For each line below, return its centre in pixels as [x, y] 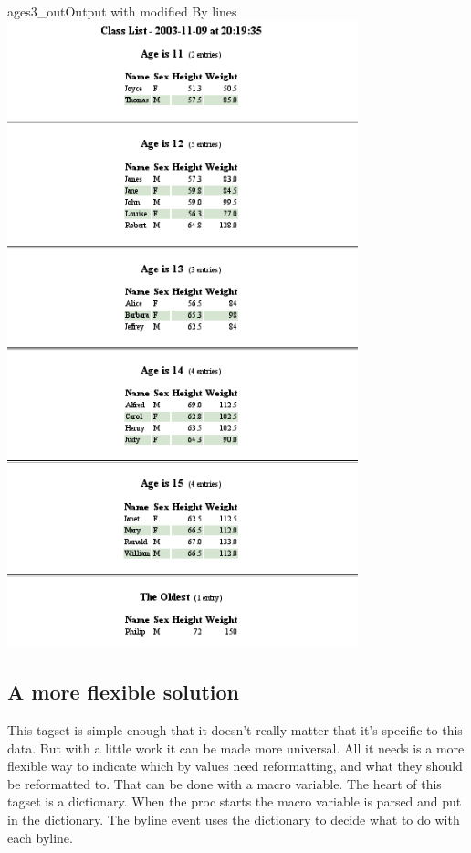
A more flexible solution [124, 692]
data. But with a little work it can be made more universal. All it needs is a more [236, 748]
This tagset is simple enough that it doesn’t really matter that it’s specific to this [235, 730]
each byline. [40, 837]
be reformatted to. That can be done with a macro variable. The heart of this [225, 783]
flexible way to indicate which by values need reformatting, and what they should [235, 766]
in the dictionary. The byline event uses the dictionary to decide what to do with [234, 820]
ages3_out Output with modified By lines [122, 11]
